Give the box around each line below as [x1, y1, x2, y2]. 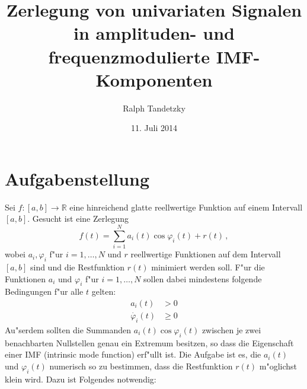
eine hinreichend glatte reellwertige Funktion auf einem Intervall [69, 200, 303, 213]
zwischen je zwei [202, 323, 261, 336]
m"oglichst [259, 359, 298, 372]
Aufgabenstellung [5, 166, 150, 190]
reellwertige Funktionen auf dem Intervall [130, 248, 281, 260]
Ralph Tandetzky [123, 101, 186, 114]
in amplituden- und [73, 21, 235, 45]
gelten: [91, 285, 116, 298]
